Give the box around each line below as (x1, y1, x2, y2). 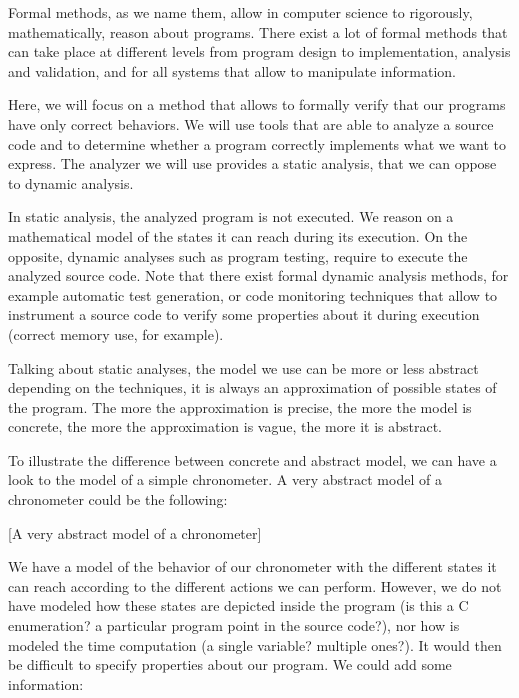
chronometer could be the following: (8, 489, 228, 510)
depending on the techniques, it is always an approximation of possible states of (8, 377, 497, 398)
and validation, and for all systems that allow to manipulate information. (8, 60, 456, 81)
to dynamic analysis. (8, 172, 134, 193)
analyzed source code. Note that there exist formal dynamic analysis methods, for (8, 265, 509, 286)
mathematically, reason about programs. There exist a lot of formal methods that (8, 21, 508, 42)
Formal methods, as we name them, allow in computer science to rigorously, (8, 2, 473, 22)
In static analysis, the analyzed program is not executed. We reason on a (8, 206, 454, 227)
